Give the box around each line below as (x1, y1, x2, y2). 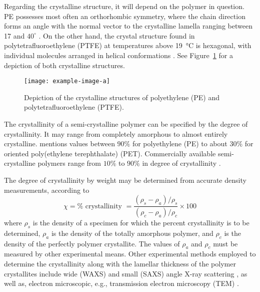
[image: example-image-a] (24, 78, 110, 85)
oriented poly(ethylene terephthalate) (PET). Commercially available (4, 148, 216, 158)
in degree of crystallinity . (142, 158, 221, 168)
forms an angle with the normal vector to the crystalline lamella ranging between (4, 21, 252, 31)
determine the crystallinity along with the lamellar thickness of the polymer (4, 258, 236, 269)
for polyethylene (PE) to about (132, 138, 227, 149)
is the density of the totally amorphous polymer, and (51, 227, 213, 238)
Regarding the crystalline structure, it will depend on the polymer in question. (4, 1, 244, 11)
